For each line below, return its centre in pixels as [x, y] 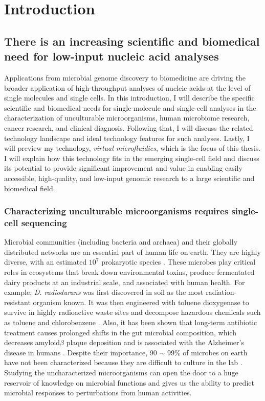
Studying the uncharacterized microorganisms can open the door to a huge [121, 372]
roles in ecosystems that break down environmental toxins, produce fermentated [129, 272]
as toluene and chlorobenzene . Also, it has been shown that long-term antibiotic [131, 322]
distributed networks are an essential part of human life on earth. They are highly [132, 252]
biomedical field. [30, 188]
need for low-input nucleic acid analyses [112, 56]
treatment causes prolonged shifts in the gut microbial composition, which [120, 332]
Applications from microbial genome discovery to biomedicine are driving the [125, 77]
